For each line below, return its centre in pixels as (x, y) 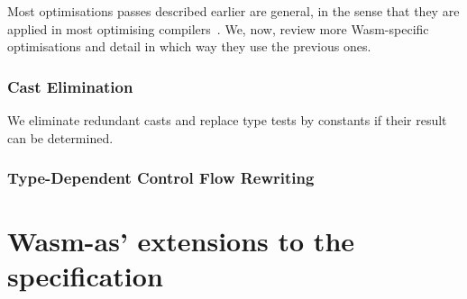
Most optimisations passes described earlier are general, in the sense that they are (233, 11)
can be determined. (60, 137)
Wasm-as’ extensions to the (181, 241)
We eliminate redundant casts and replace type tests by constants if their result (227, 120)
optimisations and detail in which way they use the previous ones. (189, 46)
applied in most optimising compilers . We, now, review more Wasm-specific (218, 28)
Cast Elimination (70, 86)
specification (85, 276)
